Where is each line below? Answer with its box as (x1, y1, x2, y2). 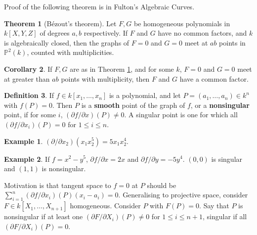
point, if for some (4, 109, 56, 120)
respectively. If (84, 28, 128, 38)
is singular (211, 153, 243, 164)
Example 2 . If (4, 153, 50, 164)
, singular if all (202, 211, 247, 222)
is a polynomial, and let (109, 90, 181, 100)
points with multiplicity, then (61, 73, 150, 84)
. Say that (199, 200, 229, 211)
